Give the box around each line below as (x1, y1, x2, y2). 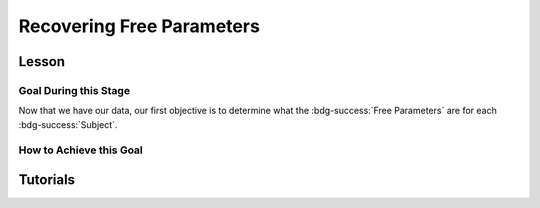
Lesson (18, 53, 65, 70)
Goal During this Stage (18, 83, 130, 97)
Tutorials (18, 171, 75, 189)
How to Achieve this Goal (18, 143, 144, 157)
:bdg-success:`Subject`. (18, 118, 118, 130)
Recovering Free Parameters (18, 15, 260, 37)
